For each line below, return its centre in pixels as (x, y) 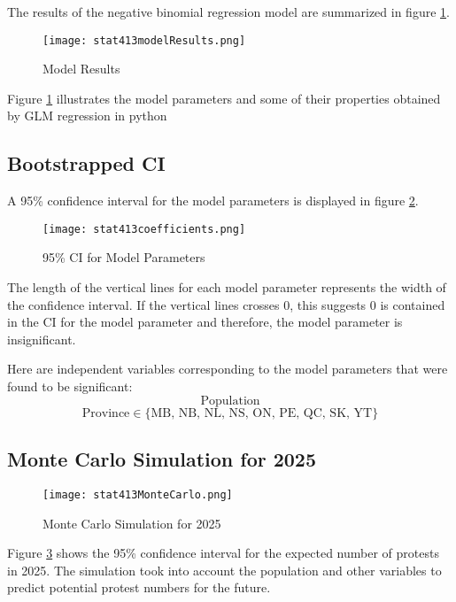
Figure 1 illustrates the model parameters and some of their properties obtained (224, 98)
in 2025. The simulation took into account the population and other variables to (224, 570)
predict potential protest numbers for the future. (139, 587)
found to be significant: (70, 386)
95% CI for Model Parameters (124, 257)
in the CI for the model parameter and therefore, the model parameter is (205, 322)
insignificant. (42, 339)
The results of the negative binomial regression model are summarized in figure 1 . (228, 12)
